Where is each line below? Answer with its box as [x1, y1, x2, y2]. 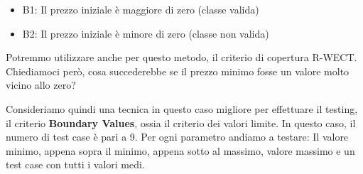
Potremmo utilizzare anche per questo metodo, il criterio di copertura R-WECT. [6, 50, 357, 65]
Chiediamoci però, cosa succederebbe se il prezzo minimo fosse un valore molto [6, 63, 350, 78]
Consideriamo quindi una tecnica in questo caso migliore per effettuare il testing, [6, 101, 358, 116]
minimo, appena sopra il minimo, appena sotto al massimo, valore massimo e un [6, 143, 355, 158]
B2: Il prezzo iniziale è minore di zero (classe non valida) [22, 26, 269, 40]
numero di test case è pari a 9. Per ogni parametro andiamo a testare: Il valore [6, 129, 349, 144]
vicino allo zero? [6, 77, 76, 92]
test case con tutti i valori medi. [6, 157, 145, 172]
